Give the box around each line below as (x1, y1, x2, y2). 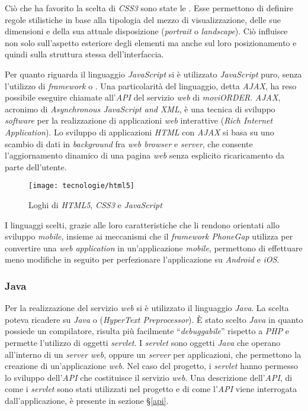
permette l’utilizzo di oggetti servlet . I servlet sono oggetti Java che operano (5, 336, 281, 348)
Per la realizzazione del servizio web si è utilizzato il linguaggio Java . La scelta (5, 302, 289, 314)
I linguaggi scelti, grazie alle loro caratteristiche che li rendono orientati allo (5, 218, 280, 231)
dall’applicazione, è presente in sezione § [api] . (5, 394, 169, 406)
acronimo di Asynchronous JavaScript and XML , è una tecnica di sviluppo (5, 102, 275, 115)
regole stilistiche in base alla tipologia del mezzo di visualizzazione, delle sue (5, 13, 281, 25)
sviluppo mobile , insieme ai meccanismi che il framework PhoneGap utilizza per (5, 230, 293, 242)
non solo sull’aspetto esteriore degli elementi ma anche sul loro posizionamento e (5, 36, 297, 48)
